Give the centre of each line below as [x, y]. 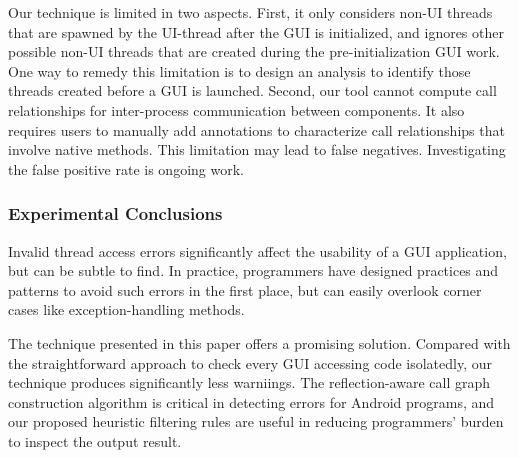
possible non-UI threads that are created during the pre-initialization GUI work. [254, 51]
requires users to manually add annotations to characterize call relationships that [256, 129]
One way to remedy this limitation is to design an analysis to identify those [239, 70]
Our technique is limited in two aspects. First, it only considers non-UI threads [250, 12]
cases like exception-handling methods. [126, 309]
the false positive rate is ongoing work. [126, 168]
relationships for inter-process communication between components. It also [236, 109]
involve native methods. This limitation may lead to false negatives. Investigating [257, 149]
